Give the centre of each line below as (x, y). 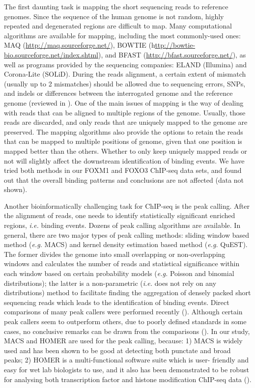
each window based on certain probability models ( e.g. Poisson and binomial (119, 273)
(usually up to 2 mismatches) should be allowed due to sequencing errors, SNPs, (125, 83)
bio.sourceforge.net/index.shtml (51, 54)
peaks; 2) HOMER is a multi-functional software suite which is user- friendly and (126, 360)
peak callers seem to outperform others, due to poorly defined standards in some (125, 321)
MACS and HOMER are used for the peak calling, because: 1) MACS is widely (123, 341)
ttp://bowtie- (175, 45)
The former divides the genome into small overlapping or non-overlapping (115, 254)
